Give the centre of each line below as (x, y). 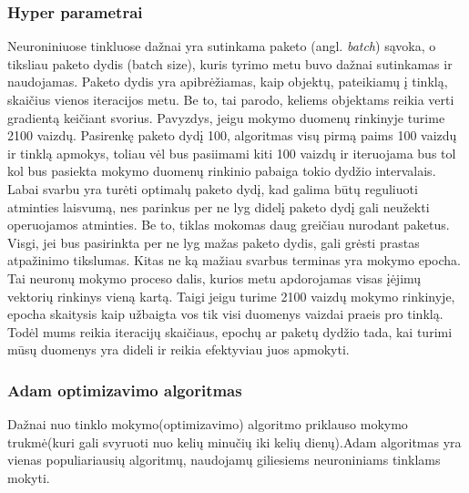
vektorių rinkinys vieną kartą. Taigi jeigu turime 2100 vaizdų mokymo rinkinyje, (231, 296)
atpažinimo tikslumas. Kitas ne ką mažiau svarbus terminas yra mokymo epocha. (234, 260)
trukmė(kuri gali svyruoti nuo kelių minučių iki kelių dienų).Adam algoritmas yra (234, 442)
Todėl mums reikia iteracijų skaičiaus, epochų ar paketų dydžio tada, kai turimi (230, 331)
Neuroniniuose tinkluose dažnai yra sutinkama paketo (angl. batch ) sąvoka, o (222, 46)
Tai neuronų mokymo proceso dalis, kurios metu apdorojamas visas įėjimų (214, 277)
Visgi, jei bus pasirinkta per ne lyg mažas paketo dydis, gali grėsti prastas (214, 242)
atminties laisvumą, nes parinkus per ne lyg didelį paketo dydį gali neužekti (219, 206)
